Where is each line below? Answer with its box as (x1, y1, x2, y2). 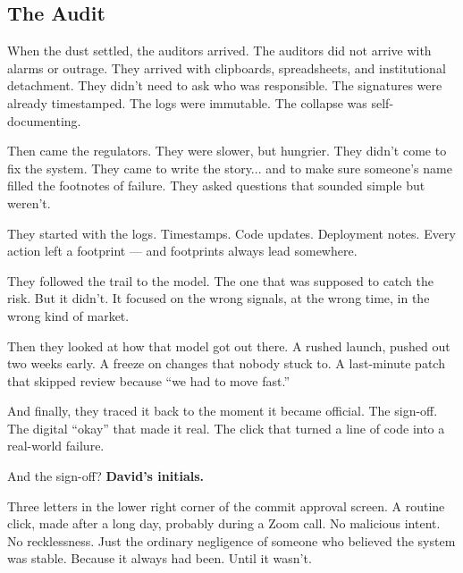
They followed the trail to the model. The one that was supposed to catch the (7, 271, 434, 290)
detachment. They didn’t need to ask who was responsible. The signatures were (7, 76, 442, 95)
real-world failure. (7, 436, 105, 455)
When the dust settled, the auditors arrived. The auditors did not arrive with (7, 41, 432, 60)
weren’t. (7, 193, 51, 212)
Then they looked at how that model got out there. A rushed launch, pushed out (7, 336, 450, 355)
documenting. (7, 111, 81, 130)
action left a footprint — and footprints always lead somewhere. (7, 241, 358, 260)
